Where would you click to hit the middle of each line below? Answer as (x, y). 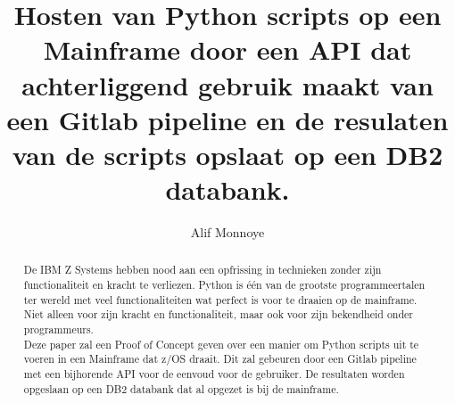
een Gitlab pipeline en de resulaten (227, 119)
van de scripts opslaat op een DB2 (227, 154)
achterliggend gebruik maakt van (227, 84)
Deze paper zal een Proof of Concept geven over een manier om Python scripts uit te (221, 344)
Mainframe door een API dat (227, 49)
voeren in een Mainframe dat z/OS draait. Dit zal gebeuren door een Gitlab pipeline (220, 359)
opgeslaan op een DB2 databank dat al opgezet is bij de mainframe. (181, 388)
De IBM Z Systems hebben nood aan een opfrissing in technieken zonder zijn (203, 270)
